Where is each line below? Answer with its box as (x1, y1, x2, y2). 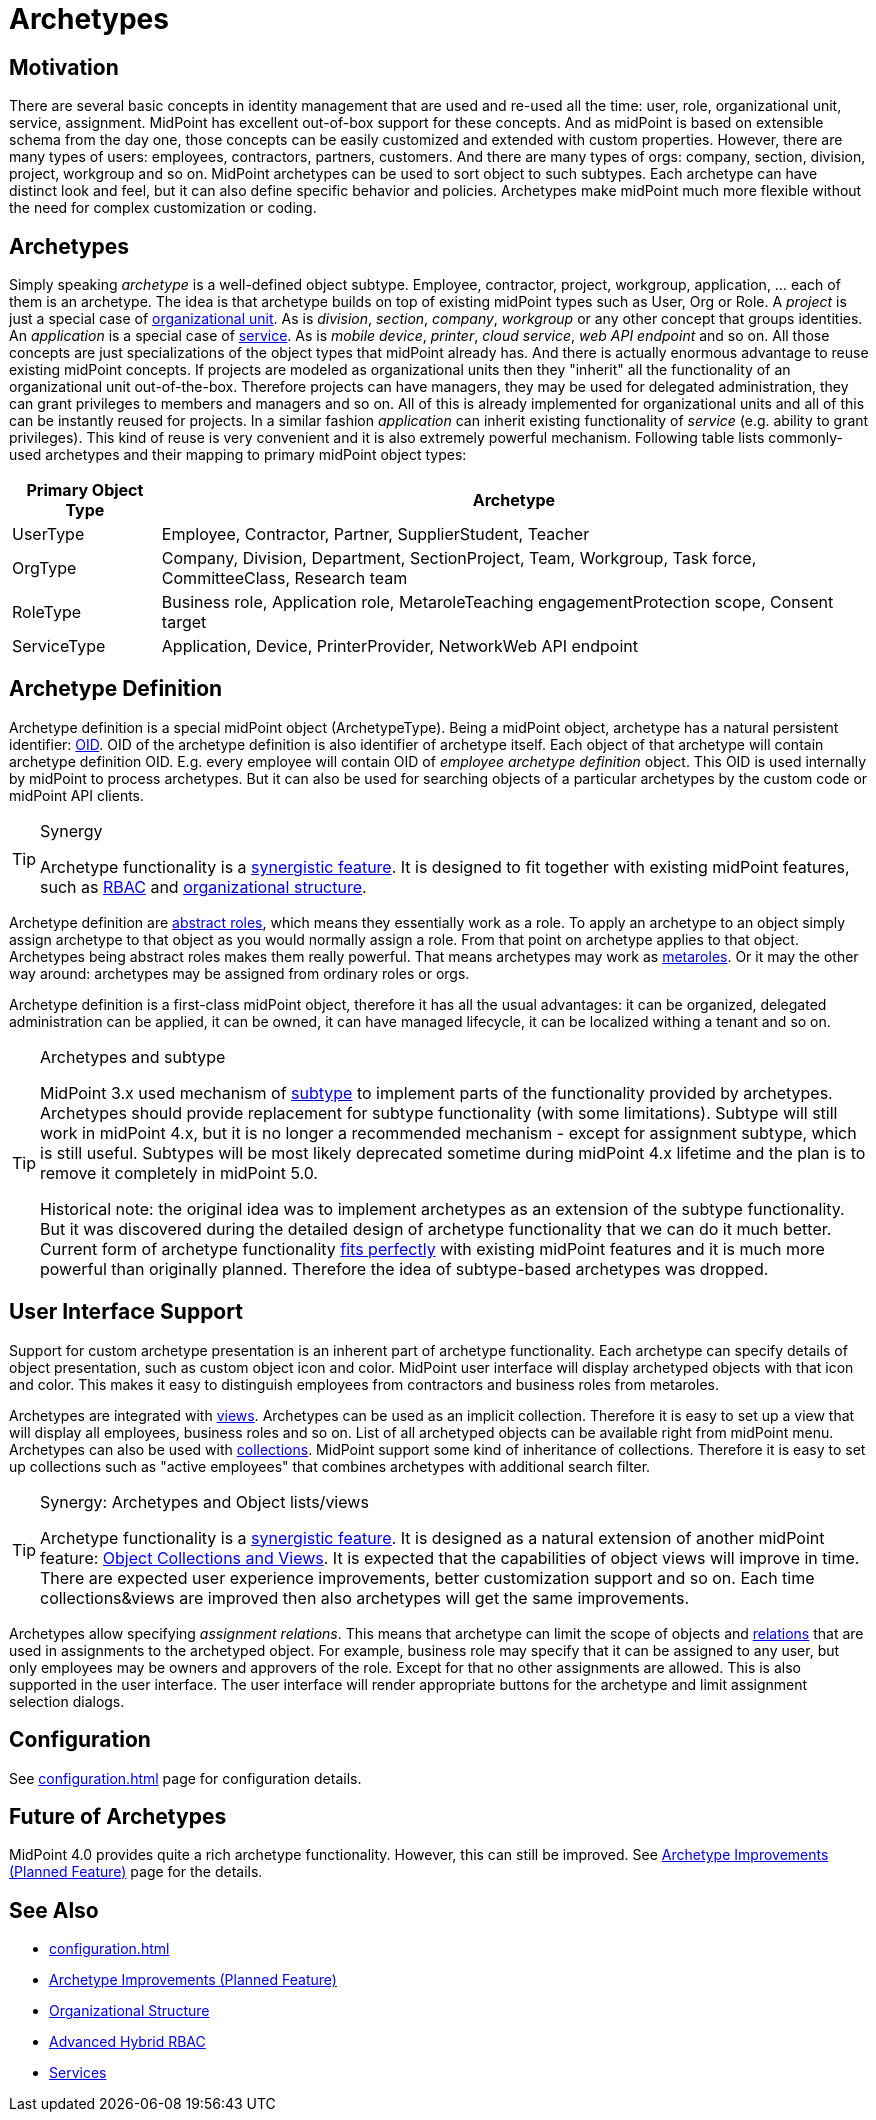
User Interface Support (9, 1299, 243, 1325)
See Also (9, 1897, 99, 1923)
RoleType (12, 602, 82, 623)
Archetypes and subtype (40, 1046, 226, 1067)
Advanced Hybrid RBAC (49, 2033, 206, 2051)
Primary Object (26, 480, 144, 501)
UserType (12, 524, 85, 545)
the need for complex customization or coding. (9, 199, 317, 217)
